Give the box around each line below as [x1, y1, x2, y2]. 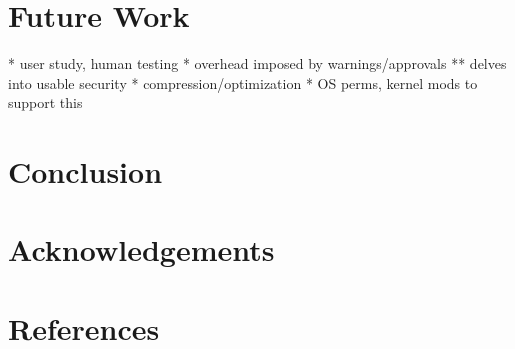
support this [8, 92, 83, 113]
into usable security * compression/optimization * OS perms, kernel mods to [8, 72, 478, 93]
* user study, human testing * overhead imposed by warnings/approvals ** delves [8, 53, 507, 74]
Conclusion [8, 151, 163, 192]
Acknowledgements [8, 229, 275, 270]
